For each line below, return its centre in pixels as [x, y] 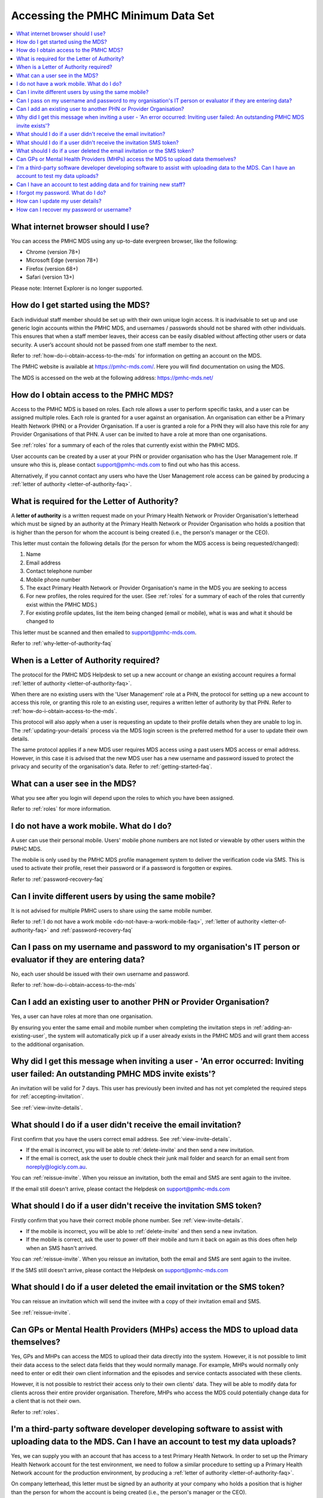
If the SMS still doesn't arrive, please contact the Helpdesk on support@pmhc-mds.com [120, 1270]
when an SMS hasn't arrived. [62, 1248]
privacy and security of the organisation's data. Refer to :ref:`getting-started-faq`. [112, 766]
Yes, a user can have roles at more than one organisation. [82, 1016]
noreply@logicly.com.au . [57, 1167]
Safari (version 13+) [50, 277]
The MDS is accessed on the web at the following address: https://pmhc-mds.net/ [112, 377]
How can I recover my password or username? [74, 209]
